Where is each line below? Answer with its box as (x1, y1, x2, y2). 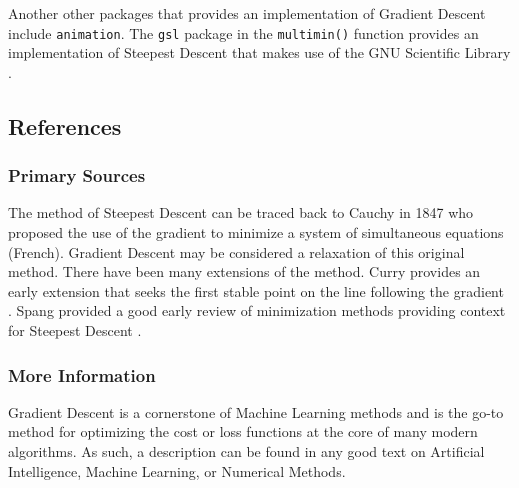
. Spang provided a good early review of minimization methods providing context (8, 300, 506, 321)
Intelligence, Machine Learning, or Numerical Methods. (8, 460, 346, 481)
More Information (8, 362, 156, 387)
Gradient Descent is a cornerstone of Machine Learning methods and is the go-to (8, 401, 504, 422)
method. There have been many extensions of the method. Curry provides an (8, 261, 481, 282)
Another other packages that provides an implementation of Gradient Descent (8, 3, 486, 23)
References (8, 110, 122, 141)
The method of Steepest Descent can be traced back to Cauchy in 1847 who (8, 202, 474, 223)
